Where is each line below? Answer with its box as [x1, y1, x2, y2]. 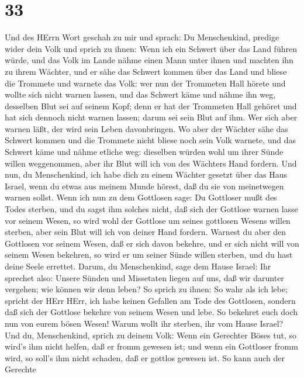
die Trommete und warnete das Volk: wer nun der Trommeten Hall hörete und [5, 77, 286, 89]
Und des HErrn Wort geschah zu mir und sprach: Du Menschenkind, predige [5, 31, 279, 43]
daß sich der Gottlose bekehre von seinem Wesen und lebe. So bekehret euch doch [5, 306, 298, 318]
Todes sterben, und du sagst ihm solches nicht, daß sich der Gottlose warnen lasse [5, 203, 298, 215]
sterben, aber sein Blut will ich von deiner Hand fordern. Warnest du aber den [5, 226, 286, 238]
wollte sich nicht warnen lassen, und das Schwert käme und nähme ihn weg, [5, 88, 276, 101]
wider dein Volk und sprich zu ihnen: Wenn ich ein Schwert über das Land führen [5, 42, 297, 54]
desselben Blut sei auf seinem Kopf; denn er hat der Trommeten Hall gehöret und [5, 99, 297, 112]
